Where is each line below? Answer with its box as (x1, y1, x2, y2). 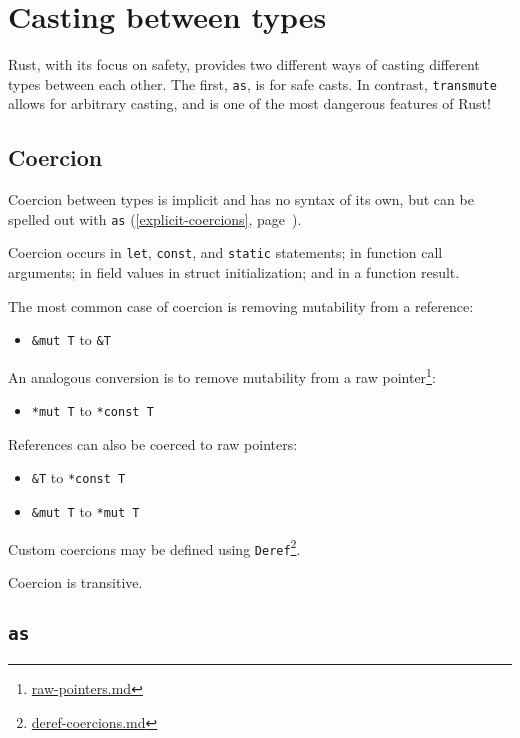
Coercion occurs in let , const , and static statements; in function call (8, 242, 443, 263)
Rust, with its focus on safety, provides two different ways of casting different (8, 54, 480, 75)
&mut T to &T (31, 329, 111, 350)
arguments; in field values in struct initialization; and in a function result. (8, 262, 460, 283)
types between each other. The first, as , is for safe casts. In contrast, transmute (8, 73, 497, 94)
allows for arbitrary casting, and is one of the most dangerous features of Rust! (8, 93, 491, 114)
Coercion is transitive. (8, 572, 143, 593)
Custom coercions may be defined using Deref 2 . (8, 535, 301, 559)
